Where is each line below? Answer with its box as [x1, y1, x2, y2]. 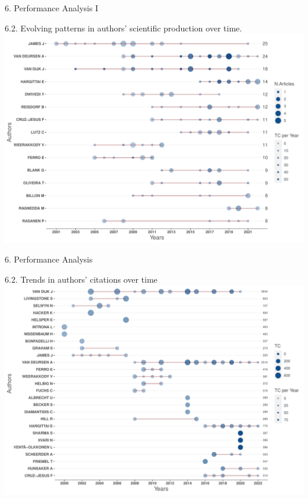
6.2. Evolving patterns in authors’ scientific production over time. [5, 21, 242, 34]
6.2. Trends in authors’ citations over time [5, 273, 158, 285]
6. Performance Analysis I [5, 2, 98, 14]
